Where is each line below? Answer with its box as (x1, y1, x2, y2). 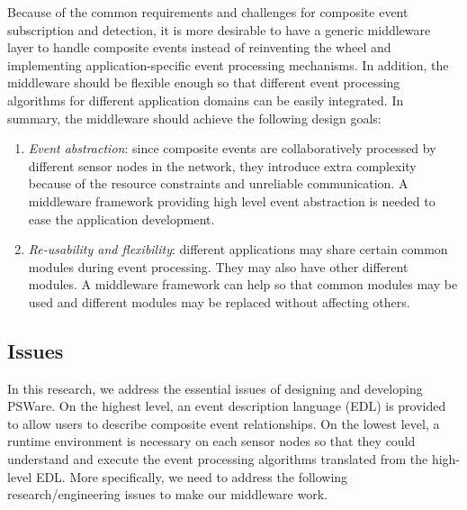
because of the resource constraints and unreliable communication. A (28, 174, 409, 193)
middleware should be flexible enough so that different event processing (7, 73, 400, 92)
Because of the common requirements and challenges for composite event (7, 3, 409, 21)
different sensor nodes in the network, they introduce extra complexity (28, 156, 417, 175)
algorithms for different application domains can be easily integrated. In (7, 90, 404, 109)
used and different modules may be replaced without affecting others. (28, 292, 410, 311)
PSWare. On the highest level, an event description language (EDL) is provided (7, 396, 446, 415)
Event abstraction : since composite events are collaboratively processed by (28, 139, 436, 158)
